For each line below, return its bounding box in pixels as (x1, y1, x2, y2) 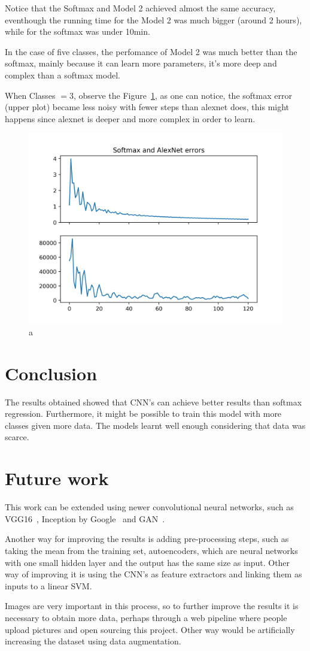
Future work (5, 466, 109, 490)
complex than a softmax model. (5, 68, 120, 81)
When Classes (5, 89, 56, 101)
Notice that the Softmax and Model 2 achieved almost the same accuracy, (5, 2, 276, 14)
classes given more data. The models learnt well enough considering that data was (5, 419, 306, 431)
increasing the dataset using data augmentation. (5, 635, 181, 647)
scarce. (5, 431, 29, 443)
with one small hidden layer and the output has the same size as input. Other (5, 556, 290, 568)
